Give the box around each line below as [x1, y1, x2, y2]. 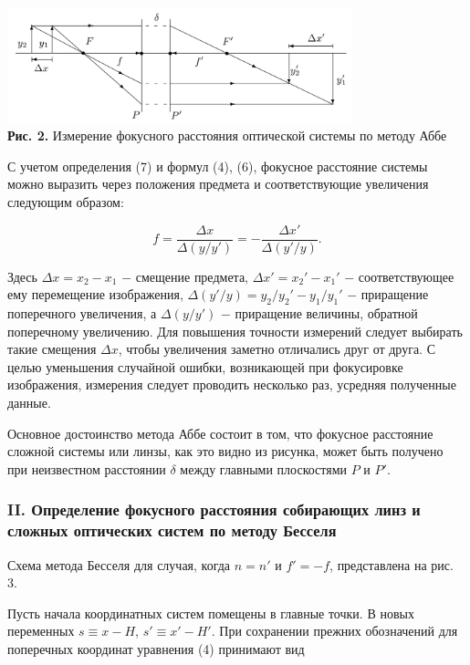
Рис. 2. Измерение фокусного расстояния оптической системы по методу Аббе [7, 126, 447, 145]
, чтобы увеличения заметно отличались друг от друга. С [118, 339, 436, 358]
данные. [7, 393, 51, 411]
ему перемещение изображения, [7, 285, 183, 304]
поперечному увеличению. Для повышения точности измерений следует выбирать [7, 321, 463, 340]
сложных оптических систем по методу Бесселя [7, 519, 337, 542]
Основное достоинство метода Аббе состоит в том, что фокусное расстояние [7, 423, 433, 442]
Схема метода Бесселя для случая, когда [7, 555, 231, 574]
